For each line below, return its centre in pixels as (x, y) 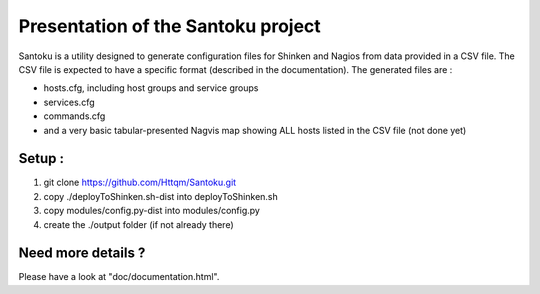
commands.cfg (74, 116)
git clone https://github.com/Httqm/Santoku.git (140, 182)
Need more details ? (82, 253)
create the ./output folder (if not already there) (138, 224)
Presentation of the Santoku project (170, 26)
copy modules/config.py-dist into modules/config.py (151, 211)
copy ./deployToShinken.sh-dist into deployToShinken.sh (161, 196)
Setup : (41, 158)
